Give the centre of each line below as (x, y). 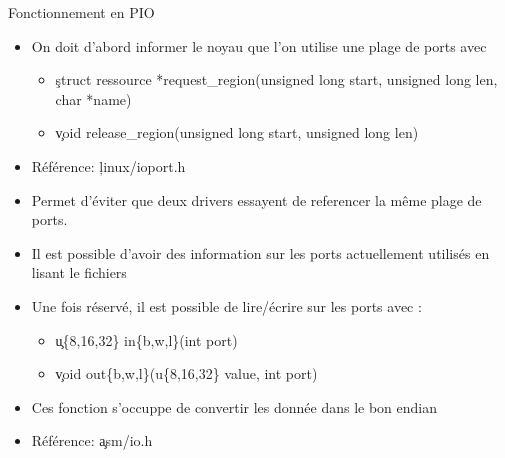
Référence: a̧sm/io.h (92, 440)
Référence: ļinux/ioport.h (108, 165)
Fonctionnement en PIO (81, 12)
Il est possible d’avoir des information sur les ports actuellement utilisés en (260, 252)
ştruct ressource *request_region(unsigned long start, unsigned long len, (276, 79)
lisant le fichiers (79, 272)
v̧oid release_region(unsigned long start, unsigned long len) (237, 132)
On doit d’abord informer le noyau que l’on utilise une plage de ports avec (259, 45)
